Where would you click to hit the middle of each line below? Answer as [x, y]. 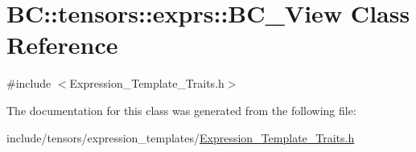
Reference [62, 45]
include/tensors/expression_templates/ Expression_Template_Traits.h [181, 137]
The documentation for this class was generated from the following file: [181, 110]
